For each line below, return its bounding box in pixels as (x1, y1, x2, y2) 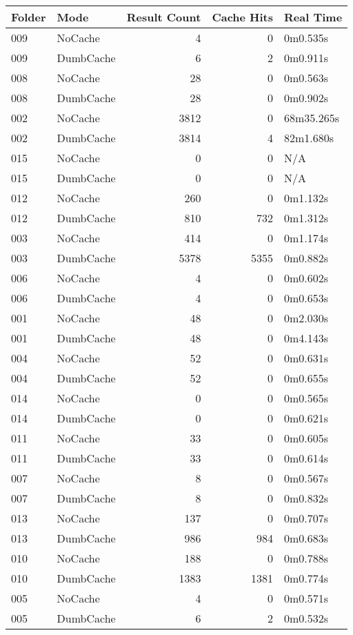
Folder (11, 9, 46, 25)
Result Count (126, 9, 201, 25)
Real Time (284, 9, 343, 25)
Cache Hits (212, 9, 274, 25)
